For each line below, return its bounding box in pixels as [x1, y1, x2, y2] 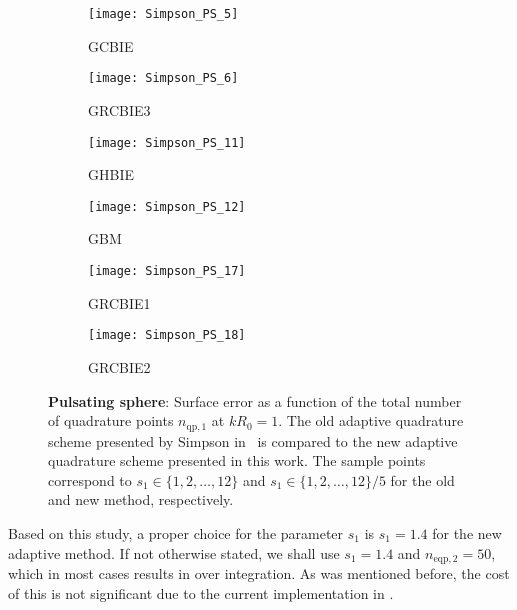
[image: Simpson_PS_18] [88, 328, 246, 343]
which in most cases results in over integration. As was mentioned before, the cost [8, 562, 510, 583]
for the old [390, 469, 455, 490]
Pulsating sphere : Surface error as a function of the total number [48, 390, 462, 411]
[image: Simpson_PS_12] [88, 199, 246, 214]
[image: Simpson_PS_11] [88, 135, 246, 150]
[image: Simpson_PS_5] [88, 7, 239, 21]
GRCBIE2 [88, 356, 151, 377]
